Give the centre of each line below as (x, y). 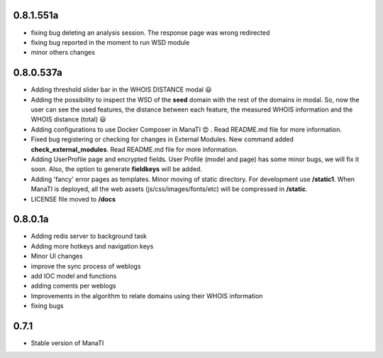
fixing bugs (47, 306)
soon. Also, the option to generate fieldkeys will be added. (116, 169)
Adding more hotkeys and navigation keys (92, 246)
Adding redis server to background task (89, 236)
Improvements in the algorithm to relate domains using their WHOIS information (147, 295)
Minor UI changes (57, 256)
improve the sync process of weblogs (86, 266)
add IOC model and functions (74, 276)
